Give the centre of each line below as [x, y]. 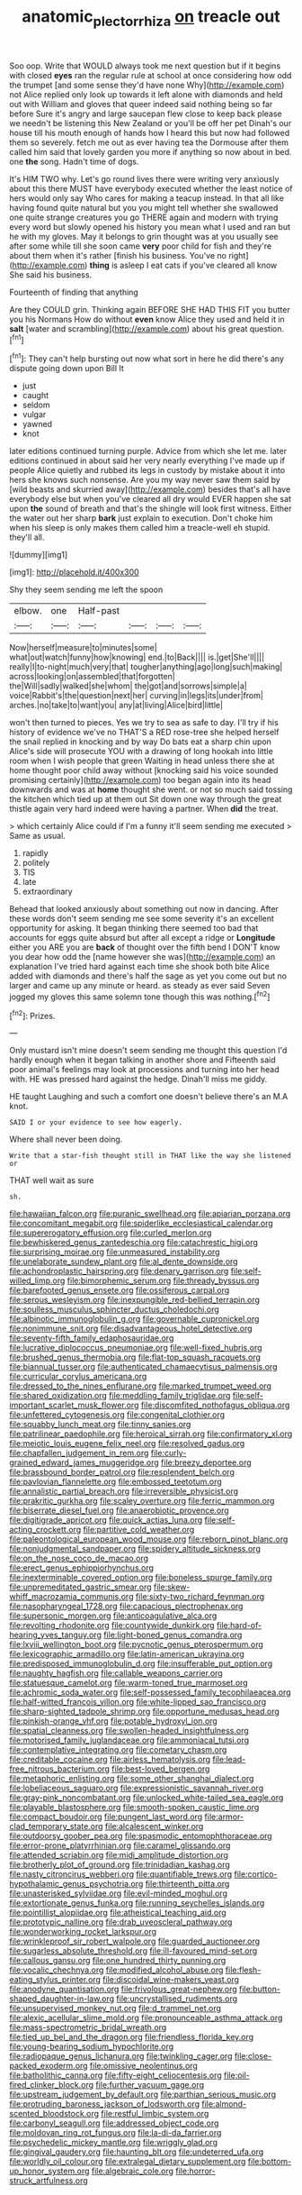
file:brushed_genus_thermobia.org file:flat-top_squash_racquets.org [135, 1357]
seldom [36, 405]
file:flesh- [243, 1970]
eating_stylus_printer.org [55, 1980]
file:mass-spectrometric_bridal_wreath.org [88, 2027]
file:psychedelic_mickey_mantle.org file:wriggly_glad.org [114, 2143]
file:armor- [224, 1817]
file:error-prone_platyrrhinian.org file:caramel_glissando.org [120, 1845]
